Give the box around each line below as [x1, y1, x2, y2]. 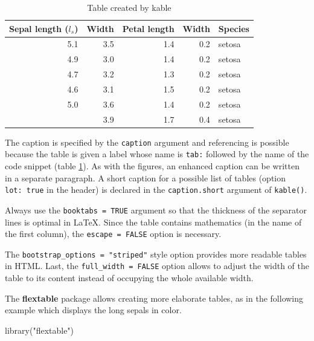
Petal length [122, 22, 175, 34]
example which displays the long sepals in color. [5, 304, 182, 316]
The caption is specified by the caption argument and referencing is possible [5, 135, 289, 148]
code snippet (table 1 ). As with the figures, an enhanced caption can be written [5, 160, 300, 172]
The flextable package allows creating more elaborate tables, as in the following [5, 291, 304, 304]
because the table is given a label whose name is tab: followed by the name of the [5, 148, 309, 160]
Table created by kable [87, 1, 171, 13]
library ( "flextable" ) [5, 323, 74, 336]
